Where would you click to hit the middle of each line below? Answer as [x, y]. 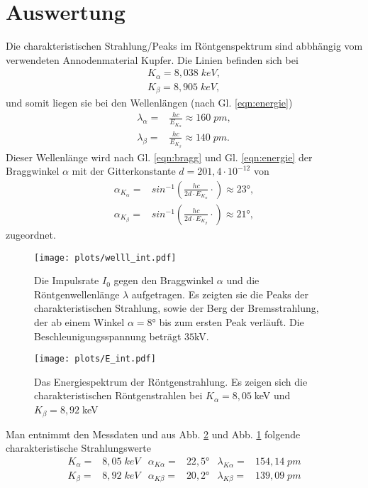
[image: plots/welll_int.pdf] [105, 257]
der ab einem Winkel [79, 322]
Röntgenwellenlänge [77, 294]
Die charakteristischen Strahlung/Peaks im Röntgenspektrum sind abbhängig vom [184, 46]
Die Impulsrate [67, 280]
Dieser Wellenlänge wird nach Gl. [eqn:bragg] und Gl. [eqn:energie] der [159, 157]
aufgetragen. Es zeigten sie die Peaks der [220, 294]
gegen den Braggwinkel [164, 280]
